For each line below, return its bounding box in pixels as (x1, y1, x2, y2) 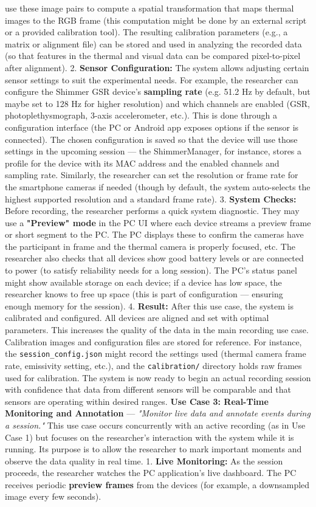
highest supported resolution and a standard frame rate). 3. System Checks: (5, 192, 297, 205)
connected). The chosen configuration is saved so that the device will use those (5, 133, 298, 145)
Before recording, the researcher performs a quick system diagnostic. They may (5, 204, 300, 217)
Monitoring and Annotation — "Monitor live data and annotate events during (5, 407, 311, 419)
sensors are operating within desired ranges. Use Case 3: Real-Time (5, 395, 269, 407)
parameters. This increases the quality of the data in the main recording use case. (5, 323, 309, 336)
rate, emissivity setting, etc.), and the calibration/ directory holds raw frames (5, 359, 302, 371)
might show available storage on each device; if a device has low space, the (5, 275, 282, 288)
